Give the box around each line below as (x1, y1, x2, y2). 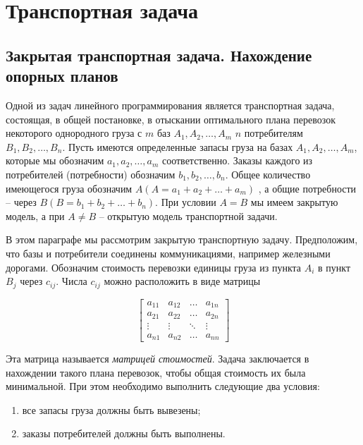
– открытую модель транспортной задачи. (99, 208, 278, 223)
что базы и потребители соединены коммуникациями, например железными (6, 245, 331, 260)
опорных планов (6, 65, 118, 87)
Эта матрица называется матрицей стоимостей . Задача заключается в (6, 351, 309, 366)
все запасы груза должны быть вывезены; (22, 402, 201, 417)
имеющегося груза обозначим (6, 181, 133, 195)
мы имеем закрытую (250, 195, 338, 209)
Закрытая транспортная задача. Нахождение (6, 44, 312, 66)
